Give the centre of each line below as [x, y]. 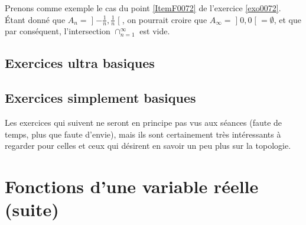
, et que [287, 19]
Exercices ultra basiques [80, 63]
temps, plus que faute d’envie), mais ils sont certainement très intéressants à [143, 134]
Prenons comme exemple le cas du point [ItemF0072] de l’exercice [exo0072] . [143, 8]
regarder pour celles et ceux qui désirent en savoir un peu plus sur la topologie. [148, 146]
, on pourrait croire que [165, 19]
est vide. [155, 31]
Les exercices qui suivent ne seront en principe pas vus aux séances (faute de [144, 122]
